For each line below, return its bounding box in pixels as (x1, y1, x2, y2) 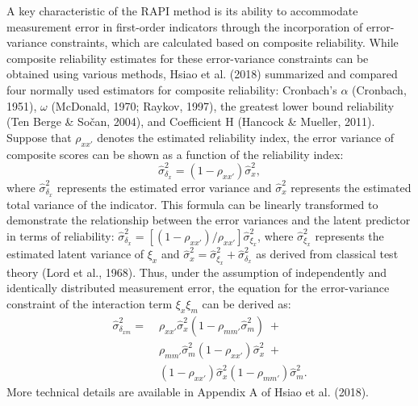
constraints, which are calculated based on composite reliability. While (50, 34, 399, 51)
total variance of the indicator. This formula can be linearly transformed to (6, 195, 378, 212)
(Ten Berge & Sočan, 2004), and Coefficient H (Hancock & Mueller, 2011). (6, 113, 375, 130)
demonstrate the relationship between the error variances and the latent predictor (6, 211, 411, 228)
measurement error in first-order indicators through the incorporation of (6, 18, 363, 35)
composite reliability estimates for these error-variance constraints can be (6, 49, 369, 66)
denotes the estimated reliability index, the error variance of (97, 128, 395, 145)
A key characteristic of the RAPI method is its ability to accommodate (6, 2, 358, 19)
